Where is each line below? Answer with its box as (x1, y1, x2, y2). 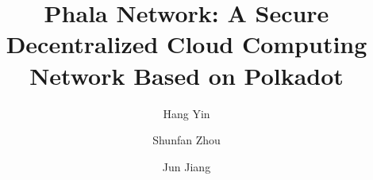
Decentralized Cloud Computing (6, 28, 367, 60)
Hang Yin (163, 105, 210, 121)
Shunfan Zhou (152, 132, 221, 148)
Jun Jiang (162, 158, 211, 174)
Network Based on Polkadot (29, 59, 344, 91)
